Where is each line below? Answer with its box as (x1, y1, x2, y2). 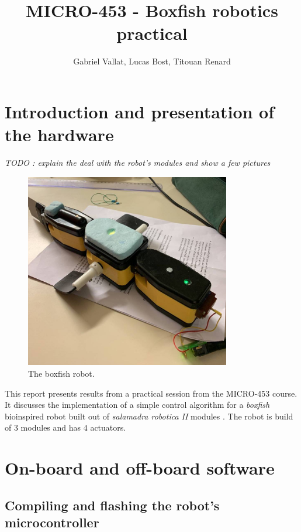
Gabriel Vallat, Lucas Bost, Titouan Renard (73, 55, 231, 67)
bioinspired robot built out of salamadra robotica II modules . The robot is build (5, 410, 293, 422)
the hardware (5, 122, 114, 146)
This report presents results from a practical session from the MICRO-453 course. (5, 387, 297, 399)
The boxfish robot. (28, 367, 95, 380)
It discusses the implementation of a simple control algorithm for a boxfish (5, 398, 270, 411)
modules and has (20, 421, 81, 434)
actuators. (90, 421, 126, 434)
